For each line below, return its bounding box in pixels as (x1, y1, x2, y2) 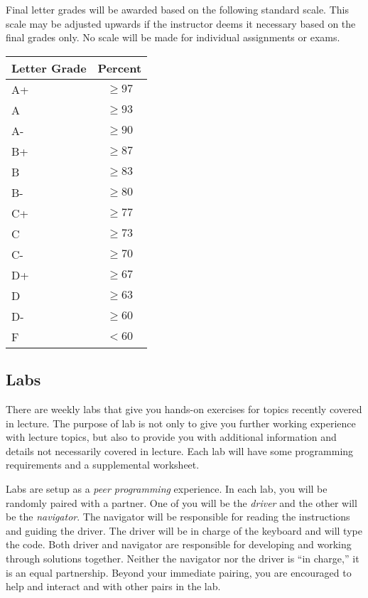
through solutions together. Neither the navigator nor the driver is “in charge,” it (6, 550, 359, 565)
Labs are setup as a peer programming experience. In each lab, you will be (6, 481, 328, 496)
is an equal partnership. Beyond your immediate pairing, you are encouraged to (6, 565, 352, 580)
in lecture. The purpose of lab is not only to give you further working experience (6, 415, 356, 430)
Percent (97, 59, 142, 76)
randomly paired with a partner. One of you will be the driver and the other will (6, 495, 357, 510)
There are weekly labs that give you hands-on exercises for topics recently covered (6, 401, 362, 416)
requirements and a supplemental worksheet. (6, 457, 200, 472)
